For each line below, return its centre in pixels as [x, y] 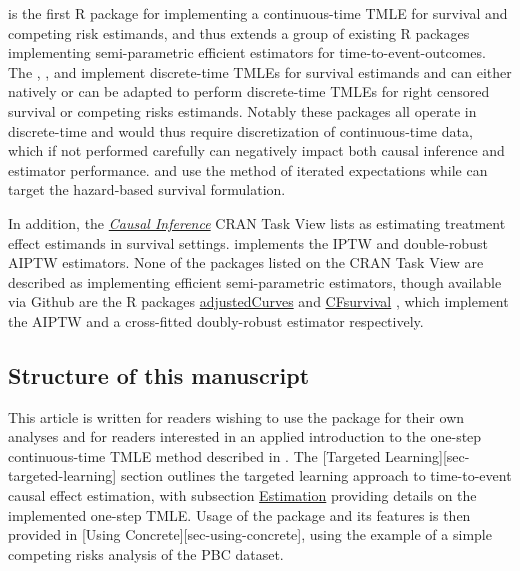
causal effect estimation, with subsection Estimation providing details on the [242, 495]
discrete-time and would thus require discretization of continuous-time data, [240, 130]
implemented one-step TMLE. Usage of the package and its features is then [239, 514]
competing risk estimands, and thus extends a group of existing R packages [239, 32]
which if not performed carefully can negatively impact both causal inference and [256, 150]
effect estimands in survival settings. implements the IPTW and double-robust [248, 242]
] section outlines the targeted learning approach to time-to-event [312, 475]
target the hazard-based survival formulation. [147, 189]
